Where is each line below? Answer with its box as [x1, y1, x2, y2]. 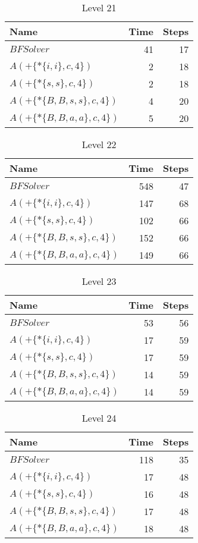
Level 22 [81, 137, 117, 151]
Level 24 [81, 411, 117, 425]
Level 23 [81, 274, 117, 288]
